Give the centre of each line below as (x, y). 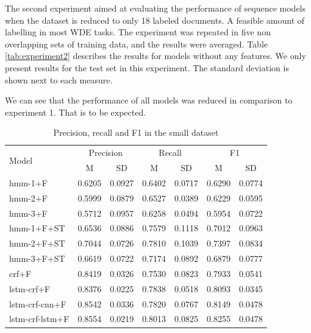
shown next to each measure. (59, 79)
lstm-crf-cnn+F (38, 303)
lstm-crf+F (30, 288)
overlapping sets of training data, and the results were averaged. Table (137, 44)
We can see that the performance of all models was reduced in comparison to (149, 100)
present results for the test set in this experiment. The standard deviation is (147, 67)
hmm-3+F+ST (37, 258)
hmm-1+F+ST (37, 228)
